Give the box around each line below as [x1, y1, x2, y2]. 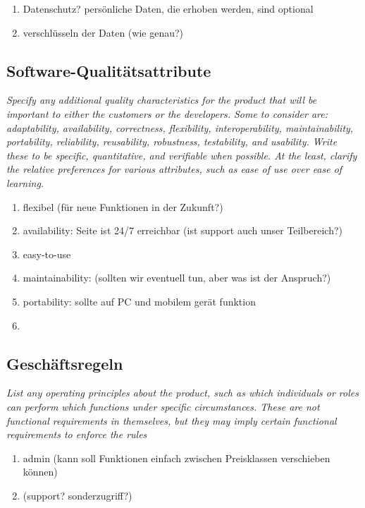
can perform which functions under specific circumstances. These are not [6, 399, 320, 413]
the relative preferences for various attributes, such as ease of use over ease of [6, 162, 342, 176]
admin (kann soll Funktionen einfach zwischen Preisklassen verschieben [23, 450, 330, 465]
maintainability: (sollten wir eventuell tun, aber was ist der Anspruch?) [23, 270, 331, 285]
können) [23, 464, 58, 479]
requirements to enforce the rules [6, 427, 147, 442]
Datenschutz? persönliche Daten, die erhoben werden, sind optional [23, 1, 314, 16]
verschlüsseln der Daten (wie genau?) [23, 25, 184, 40]
